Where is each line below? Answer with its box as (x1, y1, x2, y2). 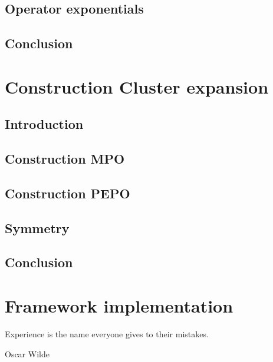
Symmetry (5, 218, 70, 237)
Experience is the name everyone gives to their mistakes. (5, 327, 209, 340)
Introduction (5, 115, 84, 133)
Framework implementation (5, 294, 233, 318)
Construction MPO (5, 150, 125, 168)
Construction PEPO (5, 184, 130, 202)
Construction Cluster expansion (5, 74, 269, 98)
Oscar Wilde (5, 347, 50, 360)
